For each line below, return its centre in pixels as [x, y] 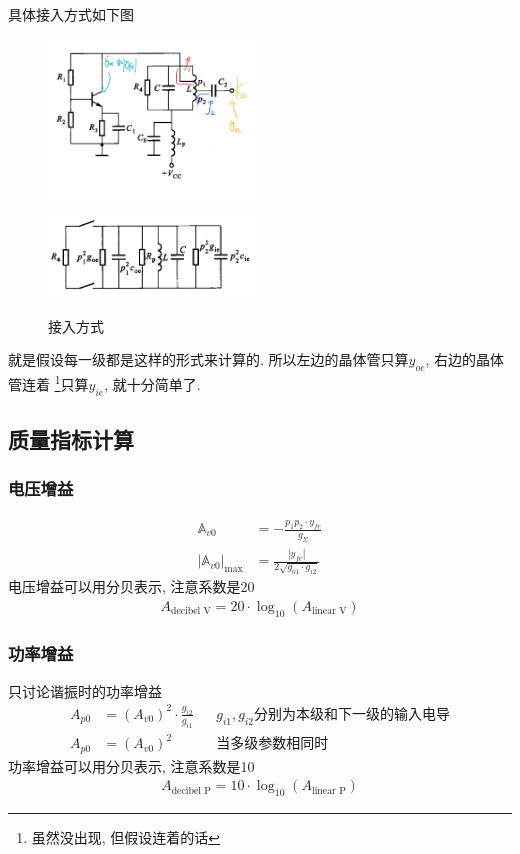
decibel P [191, 790]
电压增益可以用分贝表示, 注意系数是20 [131, 586]
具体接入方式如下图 [71, 14]
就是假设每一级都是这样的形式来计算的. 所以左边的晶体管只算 [208, 359]
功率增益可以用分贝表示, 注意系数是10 [131, 765]
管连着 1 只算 [48, 382]
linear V [329, 611]
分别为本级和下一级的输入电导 [351, 714]
